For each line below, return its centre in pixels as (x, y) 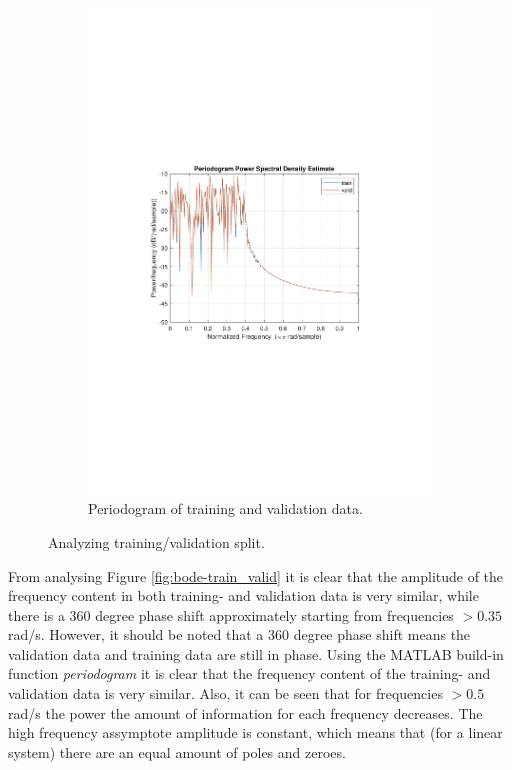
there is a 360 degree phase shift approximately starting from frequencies (231, 614)
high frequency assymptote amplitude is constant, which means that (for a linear (255, 732)
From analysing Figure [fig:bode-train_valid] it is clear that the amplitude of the (256, 575)
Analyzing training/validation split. (156, 541)
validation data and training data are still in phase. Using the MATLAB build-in (256, 653)
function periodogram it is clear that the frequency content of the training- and (249, 673)
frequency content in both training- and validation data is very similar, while (243, 595)
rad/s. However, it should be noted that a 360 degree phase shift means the (239, 634)
